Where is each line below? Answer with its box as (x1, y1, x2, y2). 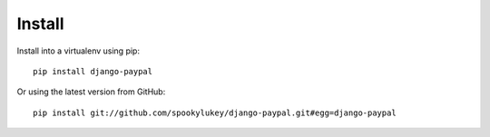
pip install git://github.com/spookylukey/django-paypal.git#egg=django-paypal (33, 107, 397, 118)
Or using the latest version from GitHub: (16, 86, 166, 97)
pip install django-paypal (33, 66, 153, 76)
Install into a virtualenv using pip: (16, 45, 141, 56)
